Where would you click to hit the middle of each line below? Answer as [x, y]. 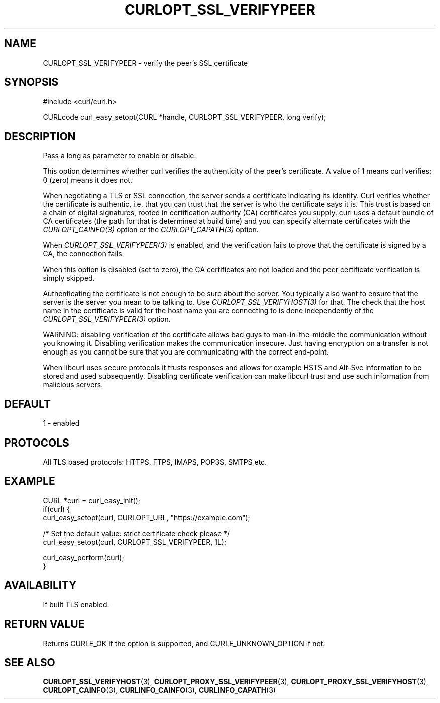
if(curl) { [57, 509]
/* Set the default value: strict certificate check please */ [136, 533]
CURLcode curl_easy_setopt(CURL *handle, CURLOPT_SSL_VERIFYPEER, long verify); [185, 117]
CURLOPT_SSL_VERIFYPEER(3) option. [107, 319]
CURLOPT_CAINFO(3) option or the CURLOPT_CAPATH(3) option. [151, 230]
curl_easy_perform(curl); [83, 557]
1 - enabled [61, 423]
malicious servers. [73, 385]
